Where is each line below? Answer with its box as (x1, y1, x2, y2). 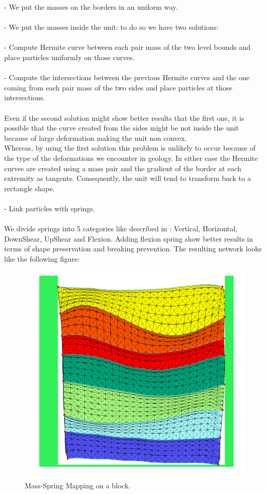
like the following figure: (4, 253, 80, 264)
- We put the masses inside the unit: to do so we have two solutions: (4, 22, 219, 32)
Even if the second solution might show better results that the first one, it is (4, 112, 244, 123)
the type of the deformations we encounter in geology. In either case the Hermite (4, 152, 258, 163)
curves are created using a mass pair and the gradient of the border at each (4, 162, 241, 173)
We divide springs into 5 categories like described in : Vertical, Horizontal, (4, 223, 238, 234)
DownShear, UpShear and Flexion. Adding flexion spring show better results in (4, 233, 253, 244)
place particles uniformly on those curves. (4, 51, 135, 62)
